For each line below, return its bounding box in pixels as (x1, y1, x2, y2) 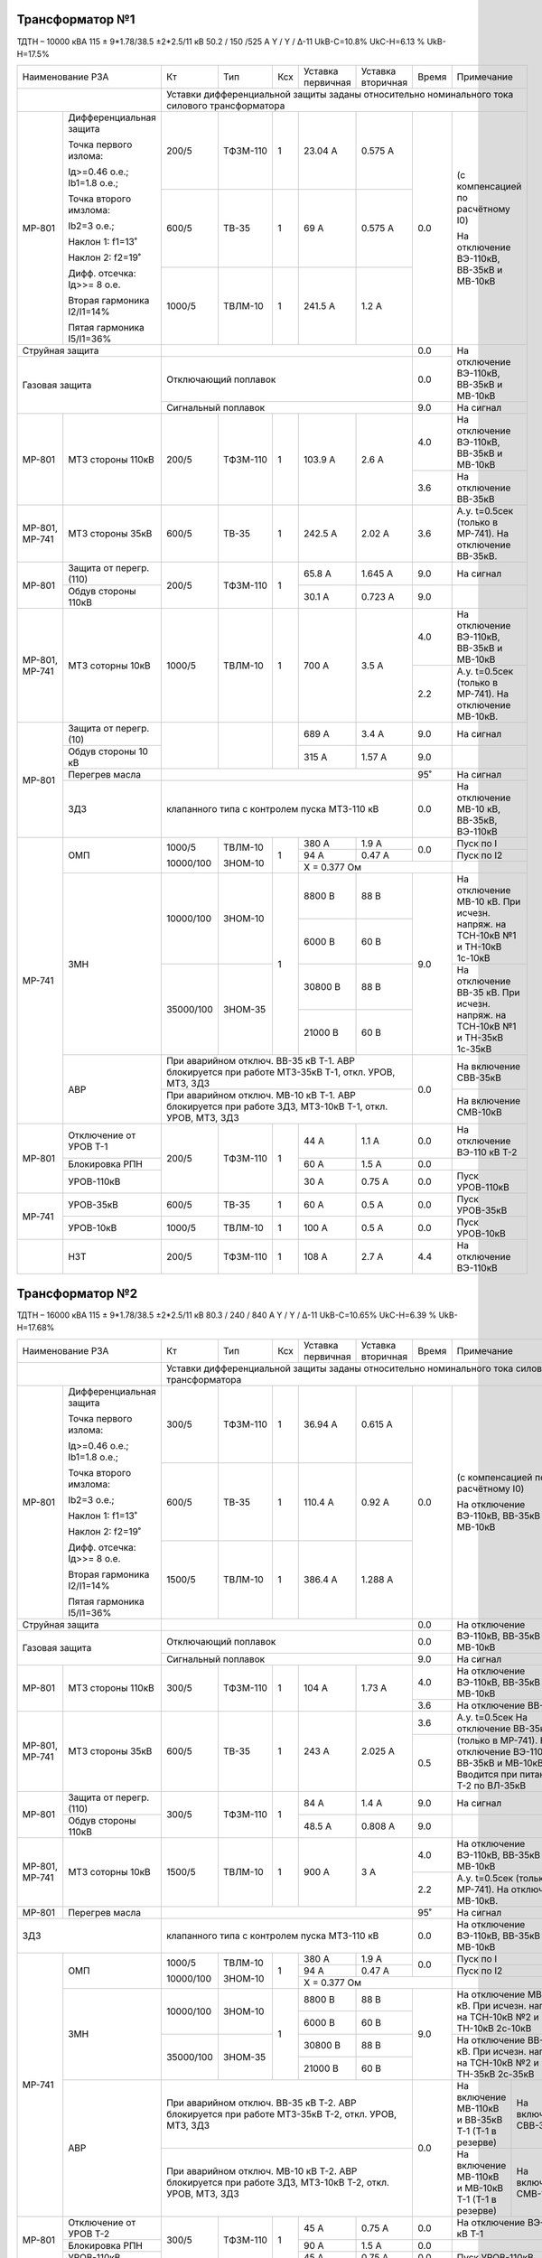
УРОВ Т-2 (68, 2227, 110, 2240)
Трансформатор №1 (16, 12, 135, 27)
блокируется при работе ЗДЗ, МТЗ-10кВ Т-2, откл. (165, 2176, 390, 2188)
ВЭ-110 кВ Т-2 (456, 1146, 518, 1159)
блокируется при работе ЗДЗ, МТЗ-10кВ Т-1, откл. (165, 1100, 388, 1113)
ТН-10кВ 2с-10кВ (456, 2021, 532, 2034)
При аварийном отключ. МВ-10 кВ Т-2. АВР (165, 2164, 358, 2177)
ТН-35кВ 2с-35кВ (456, 2067, 535, 2080)
